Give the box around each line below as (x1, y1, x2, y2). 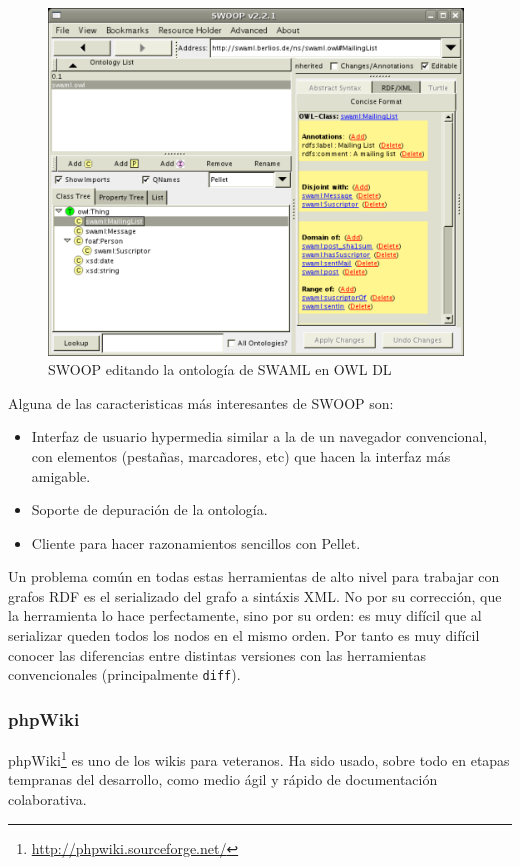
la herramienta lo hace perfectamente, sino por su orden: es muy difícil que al (8, 605, 482, 626)
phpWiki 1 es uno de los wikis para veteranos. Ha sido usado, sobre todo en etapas (8, 747, 510, 770)
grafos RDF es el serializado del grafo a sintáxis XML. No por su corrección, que (8, 585, 502, 606)
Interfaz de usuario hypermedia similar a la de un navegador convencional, (31, 426, 488, 447)
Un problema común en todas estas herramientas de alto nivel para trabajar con (8, 566, 500, 587)
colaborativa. (8, 788, 87, 809)
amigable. (31, 465, 91, 486)
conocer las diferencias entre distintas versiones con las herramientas (8, 644, 427, 665)
